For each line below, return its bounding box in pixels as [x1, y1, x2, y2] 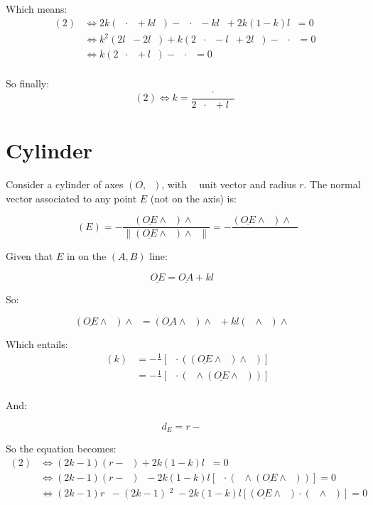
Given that [6, 249, 53, 264]
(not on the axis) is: [150, 190, 237, 205]
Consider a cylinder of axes [6, 177, 124, 191]
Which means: [6, 1, 67, 16]
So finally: [6, 76, 50, 91]
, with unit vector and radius [161, 177, 296, 191]
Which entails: [6, 336, 68, 351]
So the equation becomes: [6, 441, 117, 456]
